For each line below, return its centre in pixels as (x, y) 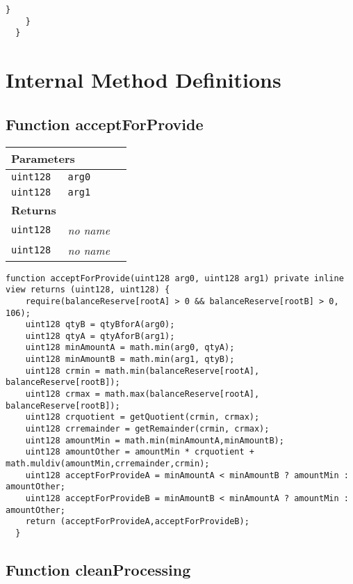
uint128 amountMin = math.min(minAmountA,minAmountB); (155, 440)
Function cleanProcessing (98, 570)
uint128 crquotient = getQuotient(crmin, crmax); (142, 417)
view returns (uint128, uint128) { (88, 290)
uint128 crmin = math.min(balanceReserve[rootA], (142, 371)
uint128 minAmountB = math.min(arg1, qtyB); (130, 360)
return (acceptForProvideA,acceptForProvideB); (137, 522)
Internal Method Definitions (143, 80)
